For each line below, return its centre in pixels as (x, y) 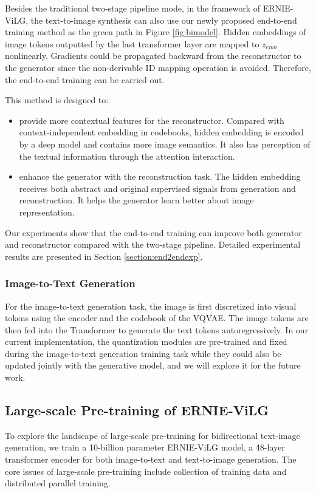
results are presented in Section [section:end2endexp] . (104, 256)
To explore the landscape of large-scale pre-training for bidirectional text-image (153, 435)
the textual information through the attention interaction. (127, 156)
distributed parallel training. (58, 483)
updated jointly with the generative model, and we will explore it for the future (153, 365)
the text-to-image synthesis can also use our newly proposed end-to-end (164, 20)
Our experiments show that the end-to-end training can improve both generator (153, 232)
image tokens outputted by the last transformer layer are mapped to (132, 43)
